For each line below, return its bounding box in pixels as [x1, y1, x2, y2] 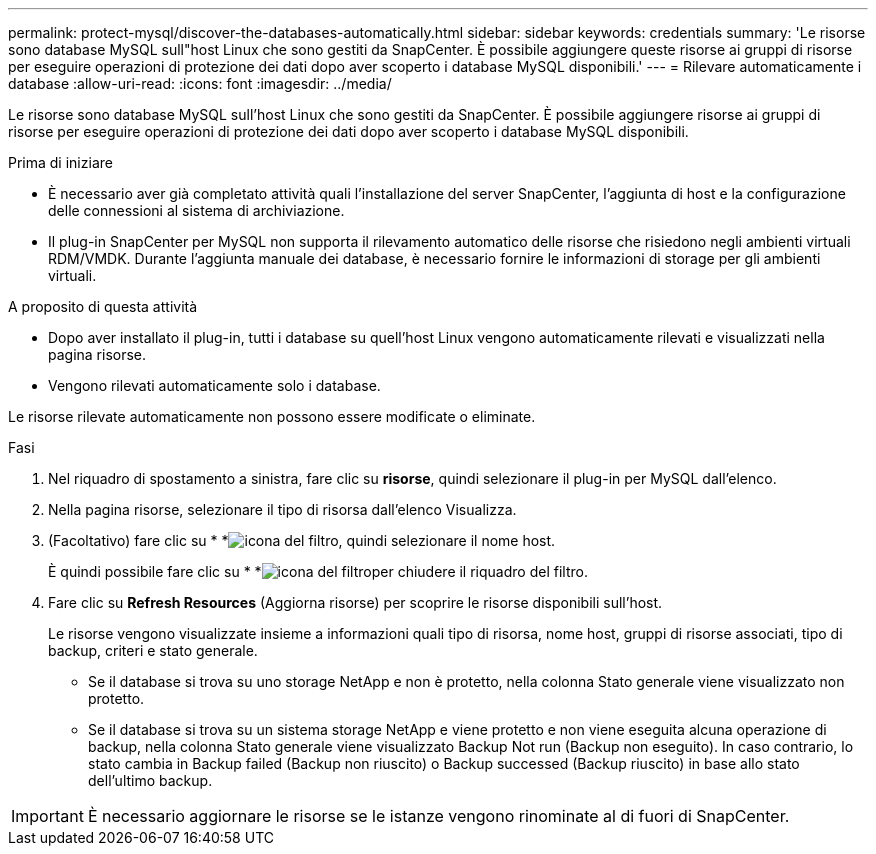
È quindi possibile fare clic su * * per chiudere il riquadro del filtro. [48, 563, 588, 580]
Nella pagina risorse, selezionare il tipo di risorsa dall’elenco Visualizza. [48, 501, 517, 518]
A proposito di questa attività [8, 298, 198, 315]
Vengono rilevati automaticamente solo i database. [48, 377, 381, 394]
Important [11, 806, 84, 826]
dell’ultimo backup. [88, 772, 213, 789]
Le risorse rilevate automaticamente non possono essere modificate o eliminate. [8, 408, 536, 425]
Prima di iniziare [8, 154, 113, 171]
